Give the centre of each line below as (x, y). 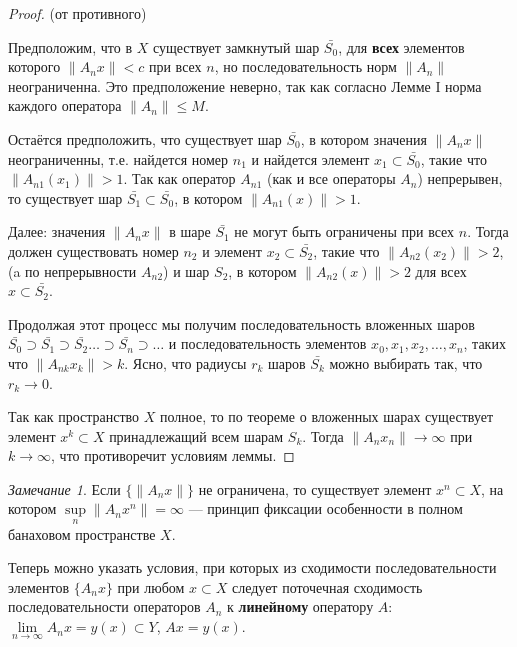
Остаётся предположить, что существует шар (145, 138)
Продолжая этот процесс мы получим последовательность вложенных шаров (241, 323)
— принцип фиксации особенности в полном (325, 508)
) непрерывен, (460, 178)
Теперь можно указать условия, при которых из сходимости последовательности (252, 567)
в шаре (190, 231)
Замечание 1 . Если (64, 488)
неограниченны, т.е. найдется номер (118, 158)
